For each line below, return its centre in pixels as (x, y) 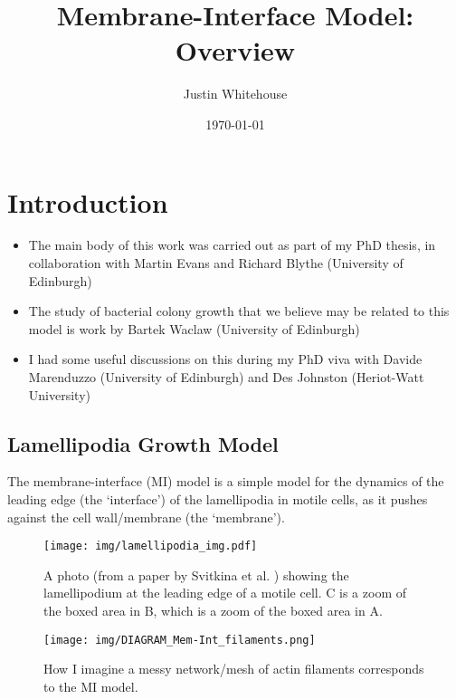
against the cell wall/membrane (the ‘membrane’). (146, 517)
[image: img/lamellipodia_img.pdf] (151, 546)
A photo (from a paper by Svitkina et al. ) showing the (196, 575)
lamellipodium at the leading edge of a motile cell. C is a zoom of (225, 593)
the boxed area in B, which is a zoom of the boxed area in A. (213, 611)
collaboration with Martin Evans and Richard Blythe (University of (216, 263)
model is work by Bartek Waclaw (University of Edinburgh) (194, 328)
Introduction (88, 201)
